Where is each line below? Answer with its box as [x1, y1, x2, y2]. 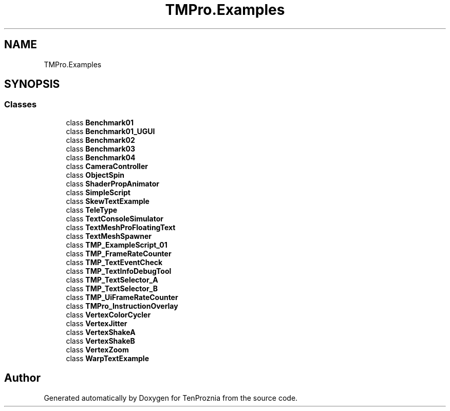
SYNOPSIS [4, 78, 60, 91]
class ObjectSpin [66, 170, 124, 179]
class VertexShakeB [66, 336, 135, 345]
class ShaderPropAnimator [66, 179, 159, 188]
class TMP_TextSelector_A [66, 275, 158, 284]
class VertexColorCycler [66, 310, 151, 319]
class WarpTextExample [66, 353, 149, 363]
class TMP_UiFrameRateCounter [66, 292, 178, 302]
